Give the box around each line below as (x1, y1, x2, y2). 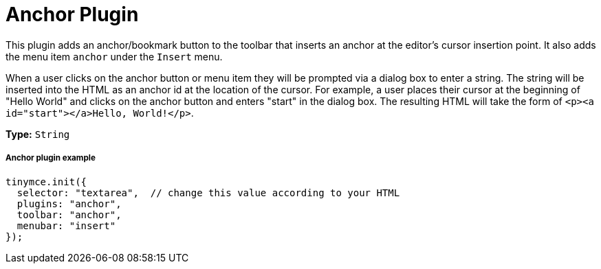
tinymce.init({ (6, 176, 87, 187)
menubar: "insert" (17, 220, 116, 231)
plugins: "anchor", (17, 198, 122, 209)
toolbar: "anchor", (17, 209, 122, 220)
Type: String (6, 128, 70, 140)
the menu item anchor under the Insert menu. (6, 50, 223, 62)
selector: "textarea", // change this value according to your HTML (17, 187, 400, 198)
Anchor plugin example (6, 153, 96, 163)
